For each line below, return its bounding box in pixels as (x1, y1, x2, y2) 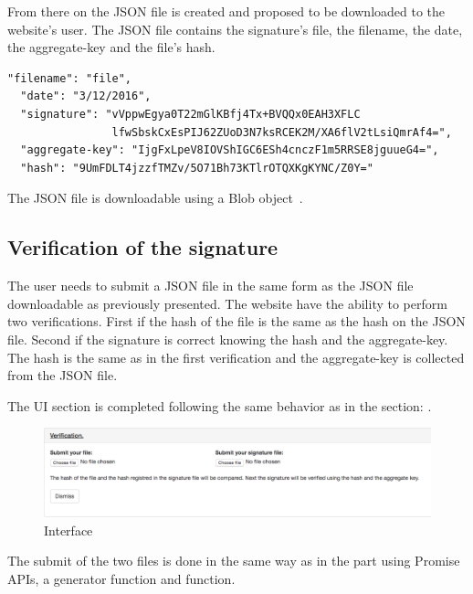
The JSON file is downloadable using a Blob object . (7, 188, 303, 207)
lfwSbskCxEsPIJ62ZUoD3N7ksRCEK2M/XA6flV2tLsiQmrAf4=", (111, 125, 452, 139)
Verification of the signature (7, 233, 279, 261)
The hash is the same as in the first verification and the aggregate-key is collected (7, 347, 465, 366)
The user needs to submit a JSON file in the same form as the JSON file (7, 276, 414, 295)
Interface (44, 520, 93, 539)
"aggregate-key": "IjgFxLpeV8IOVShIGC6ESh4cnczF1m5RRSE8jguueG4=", (20, 143, 439, 157)
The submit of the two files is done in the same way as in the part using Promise (7, 551, 460, 570)
